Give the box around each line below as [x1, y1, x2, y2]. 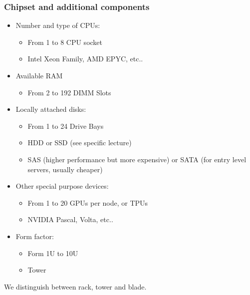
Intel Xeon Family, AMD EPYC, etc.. [27, 53, 143, 64]
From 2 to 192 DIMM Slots [27, 87, 111, 97]
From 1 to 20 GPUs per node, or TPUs [27, 197, 148, 208]
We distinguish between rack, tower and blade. [4, 281, 147, 292]
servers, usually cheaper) [27, 164, 103, 174]
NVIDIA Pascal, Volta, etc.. [27, 214, 113, 225]
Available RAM [15, 70, 63, 80]
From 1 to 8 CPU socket [27, 36, 103, 47]
